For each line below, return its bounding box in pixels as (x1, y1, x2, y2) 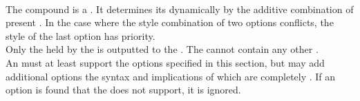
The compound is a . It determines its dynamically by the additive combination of (6, 1, 354, 16)
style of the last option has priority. (6, 28, 155, 43)
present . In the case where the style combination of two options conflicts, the (6, 15, 334, 30)
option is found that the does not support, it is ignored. (6, 82, 241, 97)
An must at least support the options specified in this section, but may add (6, 55, 325, 69)
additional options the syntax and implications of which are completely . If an (6, 69, 336, 83)
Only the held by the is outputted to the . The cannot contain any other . (6, 42, 319, 56)
